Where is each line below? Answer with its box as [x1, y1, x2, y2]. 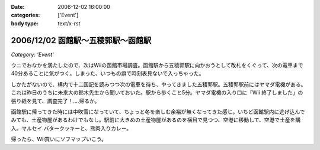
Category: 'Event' [11, 51, 54, 58]
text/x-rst [57, 19, 81, 27]
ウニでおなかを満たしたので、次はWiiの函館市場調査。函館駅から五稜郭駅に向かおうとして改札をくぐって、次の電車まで [11, 62, 303, 69]
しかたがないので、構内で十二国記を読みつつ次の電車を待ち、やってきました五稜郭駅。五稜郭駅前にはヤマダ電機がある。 [11, 80, 306, 88]
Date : [11, 4, 25, 10]
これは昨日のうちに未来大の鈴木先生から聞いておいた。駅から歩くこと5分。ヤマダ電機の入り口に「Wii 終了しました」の [11, 89, 303, 96]
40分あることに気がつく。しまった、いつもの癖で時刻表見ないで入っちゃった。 [11, 70, 204, 77]
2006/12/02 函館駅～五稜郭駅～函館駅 [11, 35, 152, 45]
